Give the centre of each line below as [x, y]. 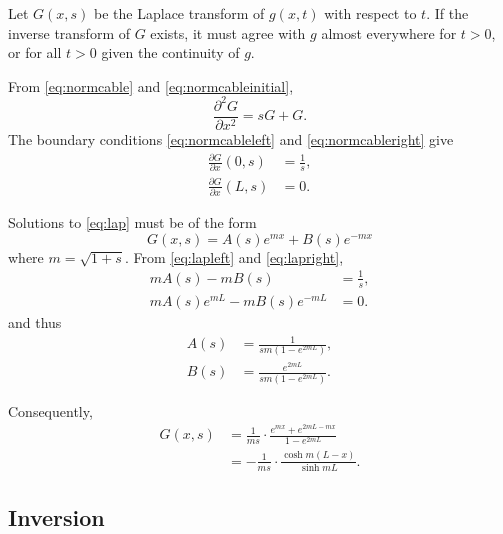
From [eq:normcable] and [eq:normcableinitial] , [151, 85]
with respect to [370, 13]
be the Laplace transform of [179, 13]
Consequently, [50, 410]
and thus [35, 321]
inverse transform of [69, 32]
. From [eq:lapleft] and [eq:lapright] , [234, 256]
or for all [35, 52]
